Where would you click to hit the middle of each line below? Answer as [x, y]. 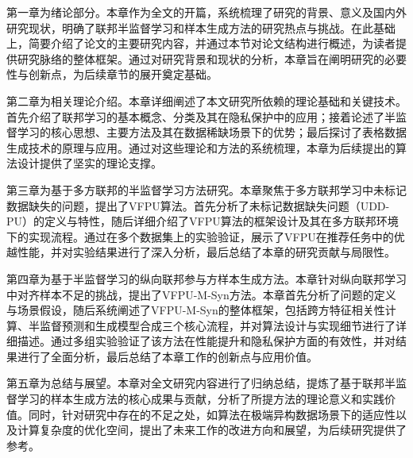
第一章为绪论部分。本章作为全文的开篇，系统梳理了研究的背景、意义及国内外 [206, 12]
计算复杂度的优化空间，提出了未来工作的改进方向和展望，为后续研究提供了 [212, 430]
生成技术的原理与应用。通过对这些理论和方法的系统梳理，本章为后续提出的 [201, 147]
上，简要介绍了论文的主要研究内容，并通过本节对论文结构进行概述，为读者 [201, 43]
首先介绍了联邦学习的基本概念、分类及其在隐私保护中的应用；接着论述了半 [201, 116]
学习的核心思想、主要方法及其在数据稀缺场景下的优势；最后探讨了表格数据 [212, 132]
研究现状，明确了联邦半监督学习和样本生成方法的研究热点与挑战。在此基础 [201, 27]
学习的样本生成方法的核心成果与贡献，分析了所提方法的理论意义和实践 [201, 399]
